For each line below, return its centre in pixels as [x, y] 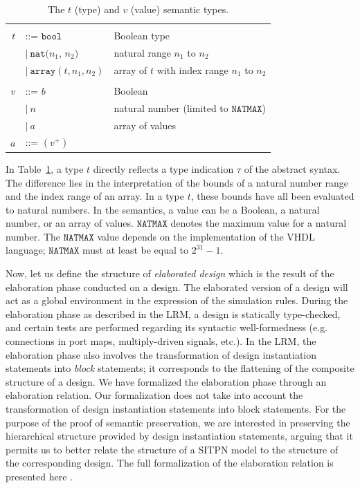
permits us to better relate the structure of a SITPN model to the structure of [172, 449]
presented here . [39, 476]
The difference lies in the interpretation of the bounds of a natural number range [177, 182]
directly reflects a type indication [163, 168]
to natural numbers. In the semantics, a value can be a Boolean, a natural [163, 209]
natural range [142, 52]
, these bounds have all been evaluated [272, 196]
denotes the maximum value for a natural [259, 223]
